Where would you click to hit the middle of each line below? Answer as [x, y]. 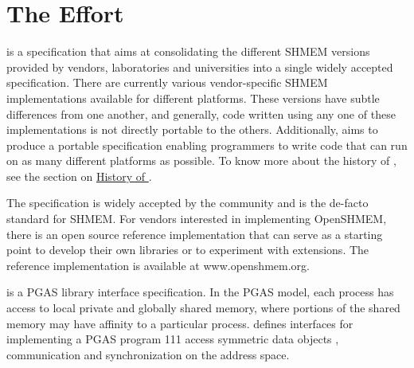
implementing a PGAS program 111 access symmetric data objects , [173, 339]
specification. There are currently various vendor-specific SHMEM [167, 82]
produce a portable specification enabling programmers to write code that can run [207, 145]
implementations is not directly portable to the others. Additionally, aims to [192, 129]
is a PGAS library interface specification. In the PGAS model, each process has [200, 292]
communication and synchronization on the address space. [148, 354]
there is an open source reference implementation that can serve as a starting [195, 234]
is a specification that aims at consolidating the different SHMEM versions [188, 51]
